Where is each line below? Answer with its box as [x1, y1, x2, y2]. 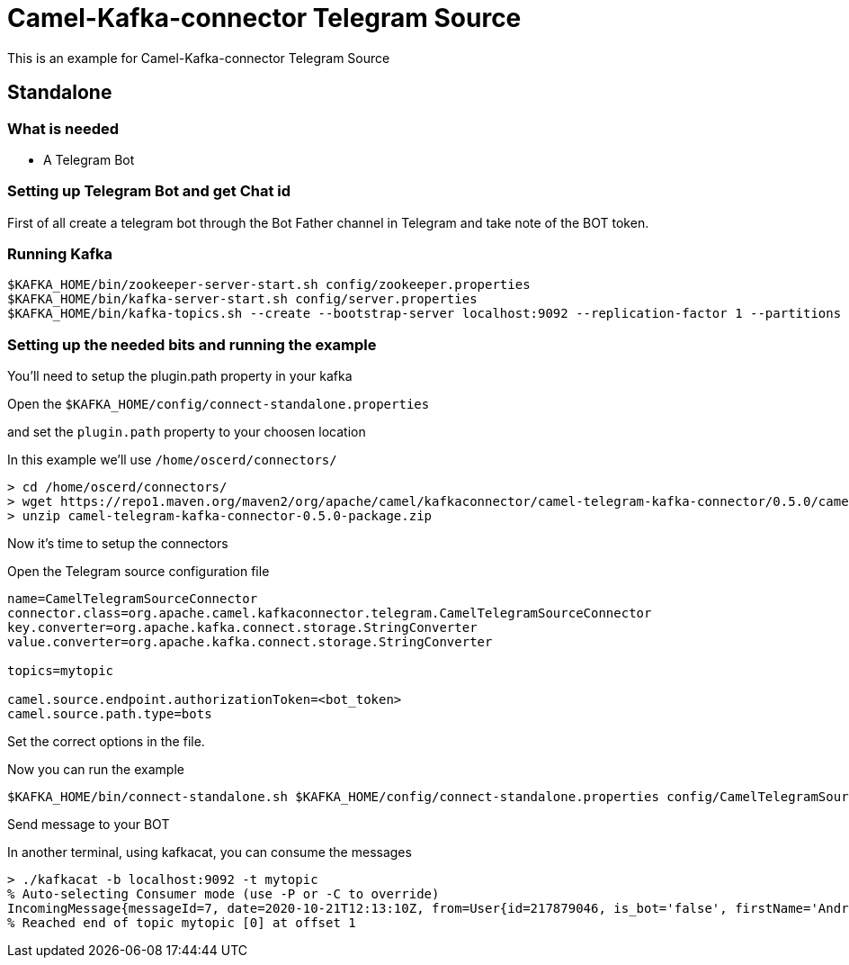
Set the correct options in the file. [7, 734, 205, 750]
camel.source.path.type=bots [7, 707, 212, 722]
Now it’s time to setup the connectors [7, 536, 228, 552]
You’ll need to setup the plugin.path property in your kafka [7, 368, 353, 384]
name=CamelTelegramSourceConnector [7, 591, 258, 607]
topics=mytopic [7, 663, 114, 679]
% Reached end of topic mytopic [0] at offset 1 [7, 915, 356, 931]
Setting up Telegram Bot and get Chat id [7, 182, 291, 201]
